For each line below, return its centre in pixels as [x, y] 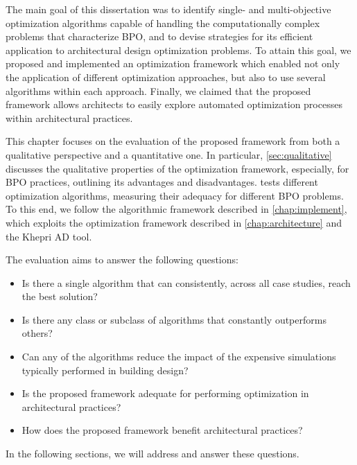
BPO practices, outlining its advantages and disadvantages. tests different [162, 182]
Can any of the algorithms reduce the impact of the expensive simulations [179, 357]
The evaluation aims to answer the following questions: [122, 260]
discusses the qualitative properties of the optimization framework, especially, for [177, 168]
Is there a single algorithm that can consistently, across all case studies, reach [186, 282]
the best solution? [60, 296]
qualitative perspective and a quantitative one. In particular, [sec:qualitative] [169, 154]
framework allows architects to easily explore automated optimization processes [174, 104]
